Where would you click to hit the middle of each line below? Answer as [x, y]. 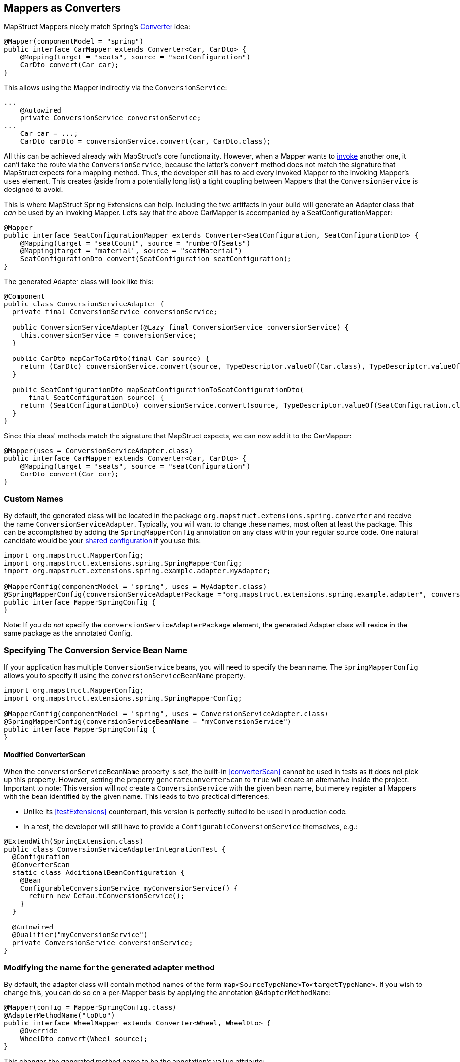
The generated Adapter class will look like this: [79, 282]
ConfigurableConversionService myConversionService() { [129, 888]
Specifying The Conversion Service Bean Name [96, 650]
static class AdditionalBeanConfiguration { [98, 873]
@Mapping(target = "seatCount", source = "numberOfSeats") [135, 243]
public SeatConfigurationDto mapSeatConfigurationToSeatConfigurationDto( [158, 390]
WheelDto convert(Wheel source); [84, 1038]
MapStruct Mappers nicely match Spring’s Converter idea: [97, 27]
